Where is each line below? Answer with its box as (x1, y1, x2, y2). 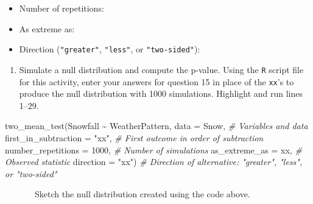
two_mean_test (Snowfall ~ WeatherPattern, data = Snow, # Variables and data (5, 119, 308, 132)
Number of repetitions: (19, 2, 104, 14)
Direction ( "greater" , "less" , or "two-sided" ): (19, 43, 200, 55)
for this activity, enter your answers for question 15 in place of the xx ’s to (19, 75, 294, 88)
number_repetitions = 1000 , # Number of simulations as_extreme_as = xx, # (5, 143, 302, 156)
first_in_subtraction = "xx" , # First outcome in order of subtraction (5, 131, 264, 144)
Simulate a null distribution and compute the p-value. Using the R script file (19, 63, 304, 76)
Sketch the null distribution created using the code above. (34, 188, 250, 200)
